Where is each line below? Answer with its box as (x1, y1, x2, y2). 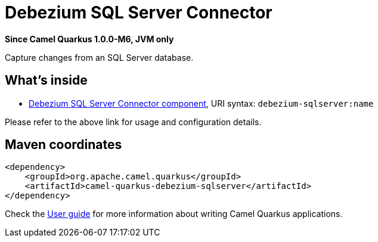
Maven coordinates (5, 137, 122, 153)
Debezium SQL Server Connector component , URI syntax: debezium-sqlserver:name (29, 98, 374, 108)
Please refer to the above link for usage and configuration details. (5, 116, 262, 127)
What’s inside (5, 73, 88, 88)
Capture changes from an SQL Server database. (5, 52, 194, 63)
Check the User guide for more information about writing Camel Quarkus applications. (5, 209, 343, 219)
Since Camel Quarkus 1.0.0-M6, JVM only (5, 33, 174, 44)
